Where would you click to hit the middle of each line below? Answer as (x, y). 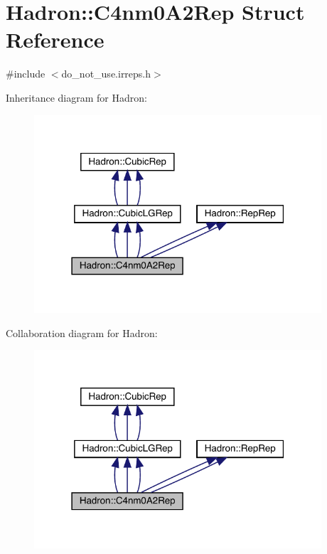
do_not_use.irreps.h (106, 74)
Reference (55, 39)
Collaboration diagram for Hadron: (82, 332)
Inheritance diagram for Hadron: (76, 97)
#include (26, 74)
